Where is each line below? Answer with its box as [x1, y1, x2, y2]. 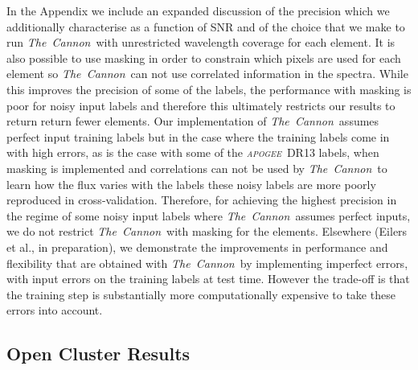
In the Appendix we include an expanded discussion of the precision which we [6, 2, 390, 18]
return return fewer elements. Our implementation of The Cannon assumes [6, 113, 379, 129]
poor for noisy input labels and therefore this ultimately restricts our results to [6, 97, 395, 113]
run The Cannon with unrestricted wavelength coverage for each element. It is [6, 34, 395, 51]
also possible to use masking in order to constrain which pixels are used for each [6, 49, 401, 66]
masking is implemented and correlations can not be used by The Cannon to [6, 159, 387, 176]
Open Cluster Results [6, 341, 191, 366]
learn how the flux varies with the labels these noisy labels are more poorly [6, 175, 376, 192]
